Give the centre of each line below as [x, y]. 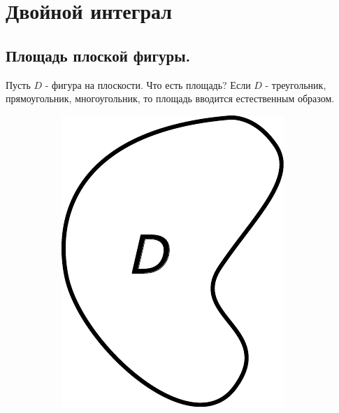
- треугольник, [296, 84]
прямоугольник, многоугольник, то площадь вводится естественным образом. [170, 98]
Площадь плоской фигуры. [98, 55]
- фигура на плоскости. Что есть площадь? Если [148, 84]
